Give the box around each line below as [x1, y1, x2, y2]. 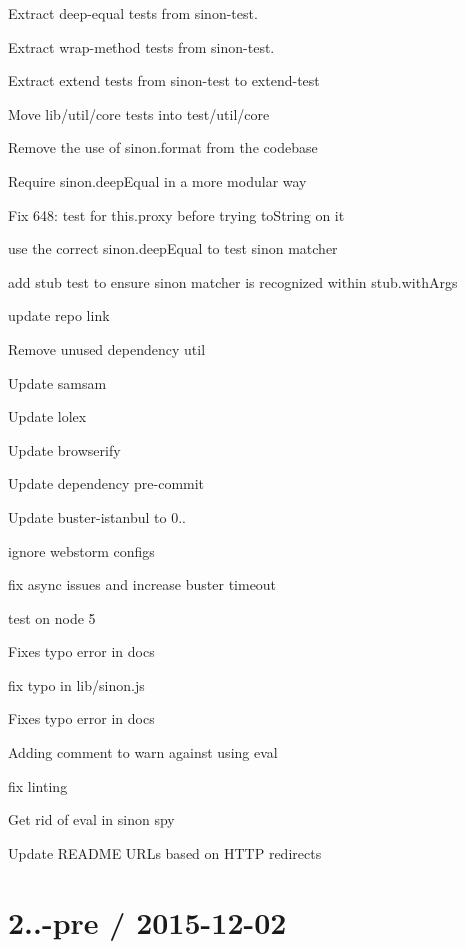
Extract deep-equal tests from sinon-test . [8, 3, 258, 23]
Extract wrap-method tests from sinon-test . [8, 36, 275, 57]
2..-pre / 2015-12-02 [8, 901, 287, 942]
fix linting [8, 775, 68, 796]
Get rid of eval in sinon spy [8, 809, 175, 830]
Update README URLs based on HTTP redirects [8, 842, 322, 863]
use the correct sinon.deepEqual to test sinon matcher [8, 238, 338, 259]
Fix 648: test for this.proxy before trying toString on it [8, 204, 345, 225]
